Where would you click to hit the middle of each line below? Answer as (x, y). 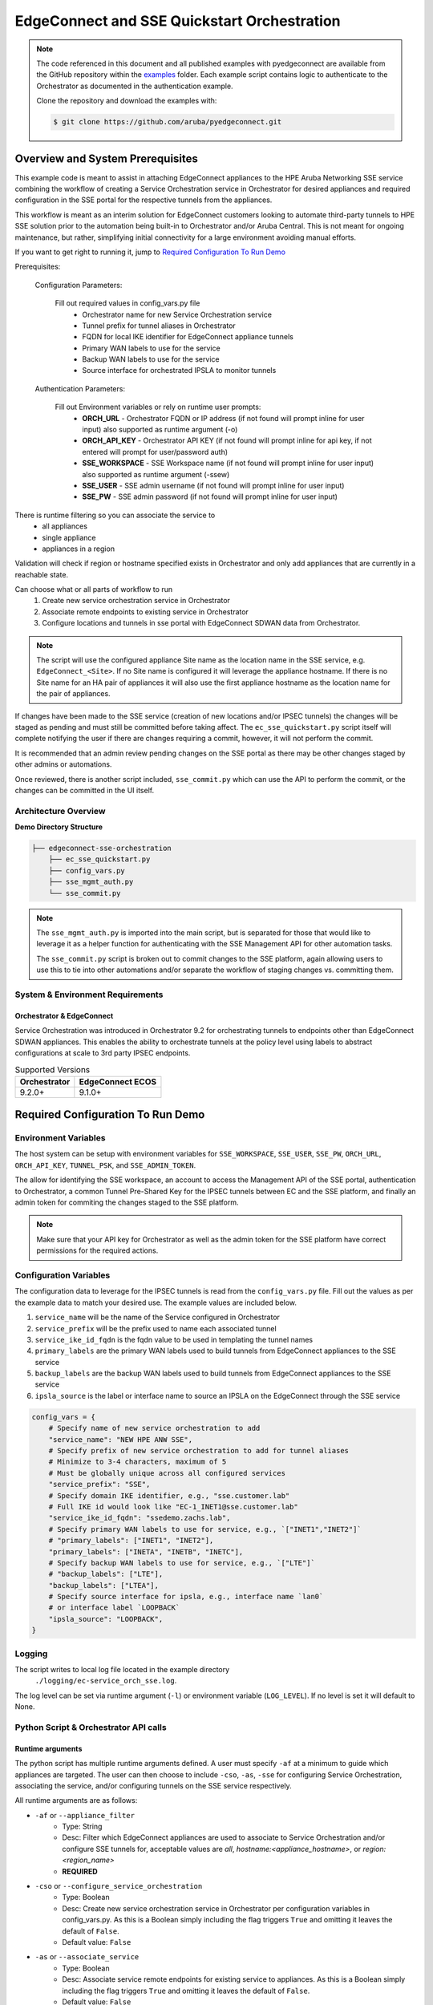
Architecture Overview (60, 811)
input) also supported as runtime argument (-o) (160, 430)
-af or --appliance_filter (85, 1815)
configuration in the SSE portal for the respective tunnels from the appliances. (144, 200)
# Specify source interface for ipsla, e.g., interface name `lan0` (186, 1597)
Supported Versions (53, 1069)
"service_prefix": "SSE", (99, 1485)
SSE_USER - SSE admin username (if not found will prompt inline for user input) (213, 485)
